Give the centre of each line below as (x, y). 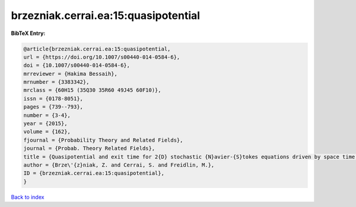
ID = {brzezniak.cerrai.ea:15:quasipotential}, (94, 173)
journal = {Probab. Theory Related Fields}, (89, 149)
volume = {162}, (47, 132)
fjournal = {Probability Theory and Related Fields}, (103, 140)
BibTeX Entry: (28, 33)
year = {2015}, (45, 124)
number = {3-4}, (47, 115)
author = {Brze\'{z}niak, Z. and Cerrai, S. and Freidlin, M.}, (119, 165)
